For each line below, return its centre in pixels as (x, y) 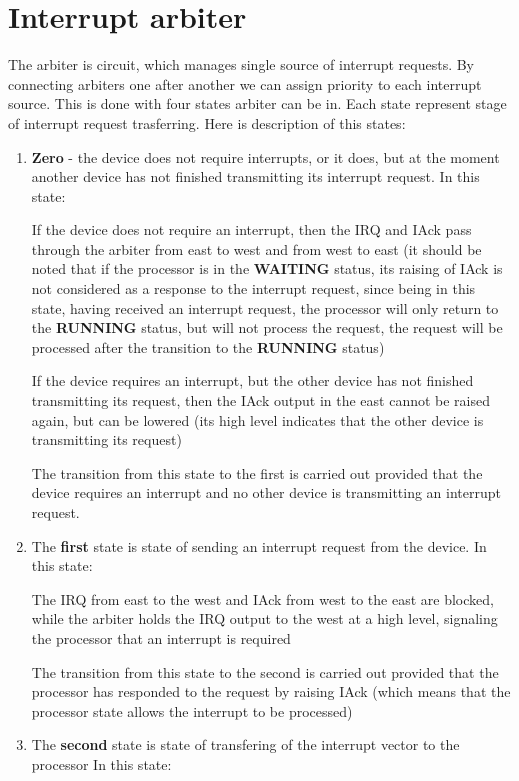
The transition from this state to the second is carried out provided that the (265, 671)
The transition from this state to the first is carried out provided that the (257, 472)
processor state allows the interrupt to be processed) (192, 710)
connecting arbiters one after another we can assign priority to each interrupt (245, 83)
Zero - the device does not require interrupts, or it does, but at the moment (265, 156)
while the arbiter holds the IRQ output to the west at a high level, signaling (264, 618)
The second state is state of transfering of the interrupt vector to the (245, 744)
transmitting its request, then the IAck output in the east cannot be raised (261, 400)
